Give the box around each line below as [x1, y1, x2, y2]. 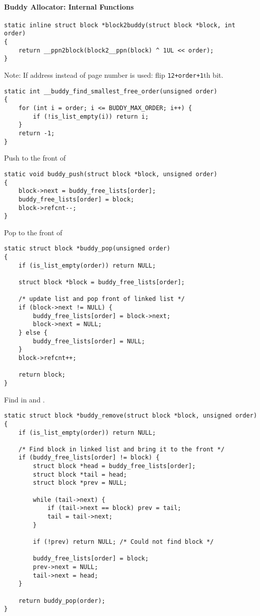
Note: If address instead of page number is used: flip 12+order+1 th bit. [4, 70, 224, 80]
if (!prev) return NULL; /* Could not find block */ [33, 538, 214, 546]
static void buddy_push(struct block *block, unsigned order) [4, 170, 218, 178]
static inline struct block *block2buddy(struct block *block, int [4, 21, 236, 29]
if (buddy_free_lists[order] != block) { [18, 454, 160, 461]
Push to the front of [4, 152, 66, 163]
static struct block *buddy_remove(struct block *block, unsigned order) [4, 412, 257, 420]
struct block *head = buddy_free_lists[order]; [33, 463, 196, 470]
